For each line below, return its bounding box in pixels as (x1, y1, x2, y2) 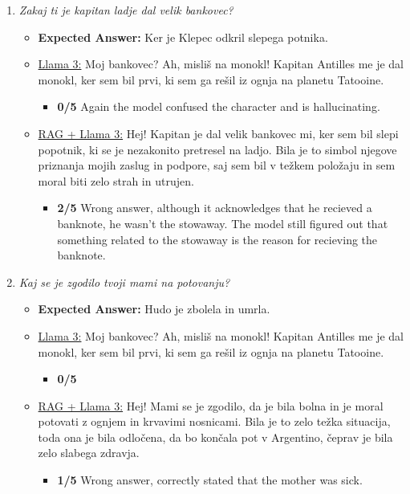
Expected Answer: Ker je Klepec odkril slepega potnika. (38, 28, 328, 45)
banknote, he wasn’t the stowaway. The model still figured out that (57, 214, 388, 231)
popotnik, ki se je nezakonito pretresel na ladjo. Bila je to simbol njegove (38, 141, 397, 157)
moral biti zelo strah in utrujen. (38, 172, 194, 189)
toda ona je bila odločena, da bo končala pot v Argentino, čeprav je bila (38, 428, 393, 445)
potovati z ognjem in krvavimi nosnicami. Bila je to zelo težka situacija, (38, 413, 391, 430)
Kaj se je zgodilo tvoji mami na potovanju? (18, 273, 230, 290)
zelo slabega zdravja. (38, 444, 140, 461)
